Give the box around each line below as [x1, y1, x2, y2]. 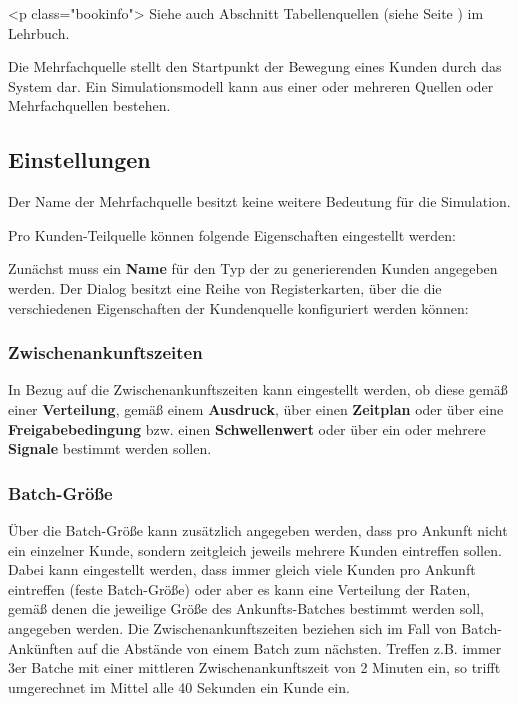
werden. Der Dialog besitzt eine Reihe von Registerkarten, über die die [8, 277, 442, 298]
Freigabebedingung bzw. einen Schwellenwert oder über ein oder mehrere [8, 418, 486, 439]
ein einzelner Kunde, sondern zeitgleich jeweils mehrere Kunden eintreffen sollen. [8, 539, 502, 560]
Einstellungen [8, 144, 151, 175]
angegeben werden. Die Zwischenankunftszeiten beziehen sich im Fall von [8, 617, 457, 638]
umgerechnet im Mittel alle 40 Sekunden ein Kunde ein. [8, 676, 350, 697]
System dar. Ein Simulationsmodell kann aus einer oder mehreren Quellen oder [8, 75, 494, 96]
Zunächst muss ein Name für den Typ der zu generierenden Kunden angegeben [8, 258, 498, 279]
